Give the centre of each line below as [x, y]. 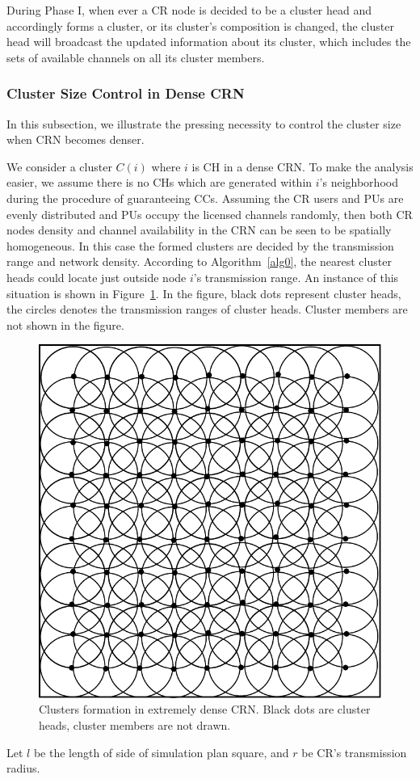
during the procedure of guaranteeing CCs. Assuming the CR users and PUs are [205, 198]
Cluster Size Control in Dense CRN [126, 93]
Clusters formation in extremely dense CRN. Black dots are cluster [205, 709]
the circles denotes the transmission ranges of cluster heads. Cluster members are [207, 309]
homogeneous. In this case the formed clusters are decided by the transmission [200, 245]
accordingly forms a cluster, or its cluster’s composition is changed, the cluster [200, 25]
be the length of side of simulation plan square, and [161, 752]
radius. [23, 768]
